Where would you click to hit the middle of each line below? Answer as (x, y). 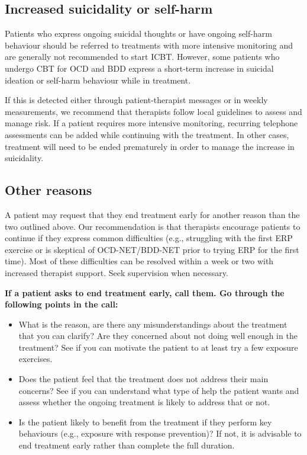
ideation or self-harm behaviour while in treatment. (98, 80)
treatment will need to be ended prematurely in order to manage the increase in (150, 146)
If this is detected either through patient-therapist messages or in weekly (136, 100)
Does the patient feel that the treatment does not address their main (143, 379)
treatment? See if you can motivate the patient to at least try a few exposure (158, 347)
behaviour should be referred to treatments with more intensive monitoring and (149, 45)
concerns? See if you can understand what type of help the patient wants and (159, 390)
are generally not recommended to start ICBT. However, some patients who (142, 57)
